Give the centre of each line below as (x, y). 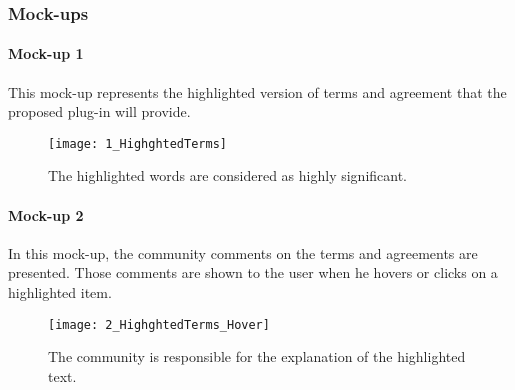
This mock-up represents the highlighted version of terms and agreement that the (257, 91)
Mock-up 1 (46, 53)
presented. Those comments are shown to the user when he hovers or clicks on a (253, 272)
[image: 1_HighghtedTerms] (137, 143)
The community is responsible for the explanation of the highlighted (257, 356)
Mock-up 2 (46, 214)
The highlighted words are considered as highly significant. (228, 175)
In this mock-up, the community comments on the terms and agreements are (243, 252)
